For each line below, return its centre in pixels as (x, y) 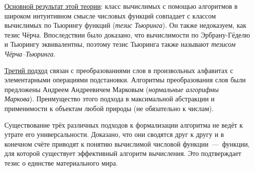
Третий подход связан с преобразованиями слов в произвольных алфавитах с (119, 70)
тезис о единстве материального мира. (61, 162)
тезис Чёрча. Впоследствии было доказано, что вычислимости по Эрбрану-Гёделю (127, 34)
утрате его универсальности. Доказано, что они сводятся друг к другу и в (114, 134)
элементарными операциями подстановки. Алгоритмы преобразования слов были (125, 80)
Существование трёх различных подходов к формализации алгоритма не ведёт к (124, 124)
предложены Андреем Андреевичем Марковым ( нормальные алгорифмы (112, 89)
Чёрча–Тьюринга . (30, 53)
